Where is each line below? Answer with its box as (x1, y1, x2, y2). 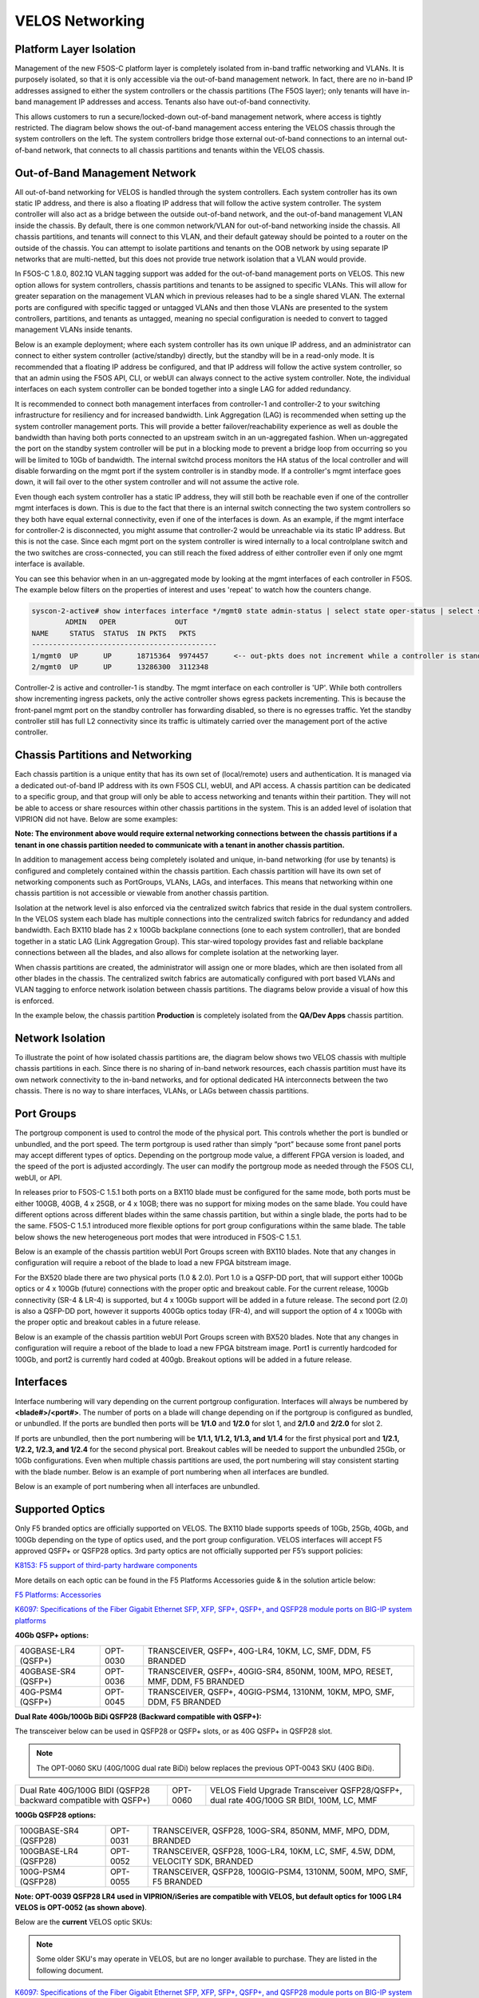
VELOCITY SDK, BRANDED (152, 1855, 254, 1866)
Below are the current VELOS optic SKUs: (14, 1917, 152, 1927)
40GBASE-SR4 (19, 1666, 76, 1677)
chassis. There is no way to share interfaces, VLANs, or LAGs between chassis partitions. (14, 1086, 309, 1096)
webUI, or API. (14, 1172, 63, 1182)
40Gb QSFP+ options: (14, 1630, 89, 1640)
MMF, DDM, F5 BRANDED (148, 1675, 245, 1686)
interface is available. (14, 559, 85, 569)
